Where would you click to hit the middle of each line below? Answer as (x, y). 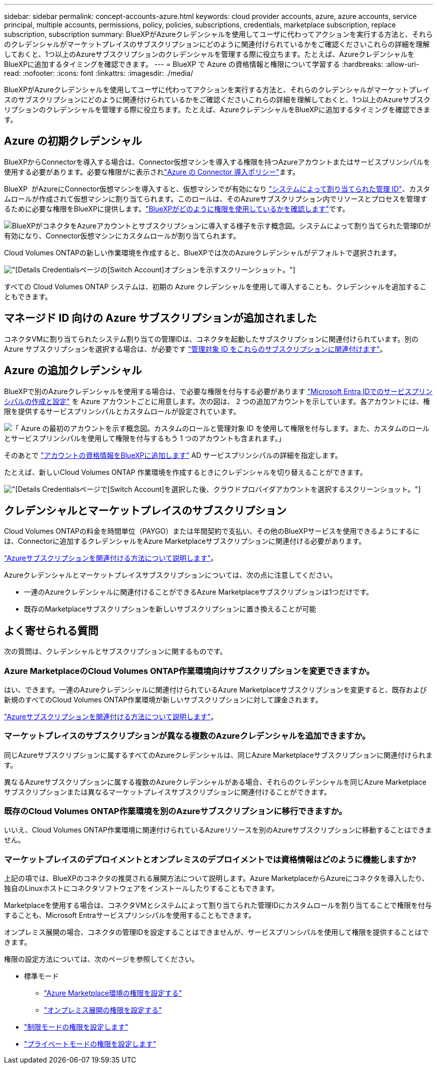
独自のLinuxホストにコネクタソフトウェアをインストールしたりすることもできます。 (141, 888)
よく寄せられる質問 (51, 631)
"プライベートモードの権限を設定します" (90, 1044)
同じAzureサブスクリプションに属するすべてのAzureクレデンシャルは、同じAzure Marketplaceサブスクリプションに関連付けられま (218, 755)
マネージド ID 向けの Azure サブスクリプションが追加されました (160, 318)
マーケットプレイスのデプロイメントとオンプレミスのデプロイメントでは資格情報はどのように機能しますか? (210, 859)
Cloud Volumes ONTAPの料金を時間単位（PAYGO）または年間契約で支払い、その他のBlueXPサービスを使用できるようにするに (212, 531)
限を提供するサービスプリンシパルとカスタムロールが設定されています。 (122, 411)
